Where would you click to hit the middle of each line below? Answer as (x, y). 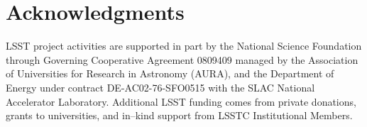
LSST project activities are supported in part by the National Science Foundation (184, 46)
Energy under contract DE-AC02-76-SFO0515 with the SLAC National (160, 87)
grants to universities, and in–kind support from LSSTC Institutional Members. (179, 115)
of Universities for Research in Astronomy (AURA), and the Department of (170, 73)
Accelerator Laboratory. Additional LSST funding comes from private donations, (181, 101)
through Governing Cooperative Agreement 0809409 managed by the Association (182, 59)
